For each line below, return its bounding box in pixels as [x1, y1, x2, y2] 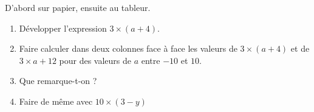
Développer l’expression [19, 21, 107, 34]
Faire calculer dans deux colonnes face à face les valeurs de [19, 42, 237, 55]
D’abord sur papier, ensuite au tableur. [5, 1, 151, 13]
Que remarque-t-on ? [19, 74, 97, 87]
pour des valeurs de [59, 54, 132, 66]
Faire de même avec [19, 94, 93, 107]
